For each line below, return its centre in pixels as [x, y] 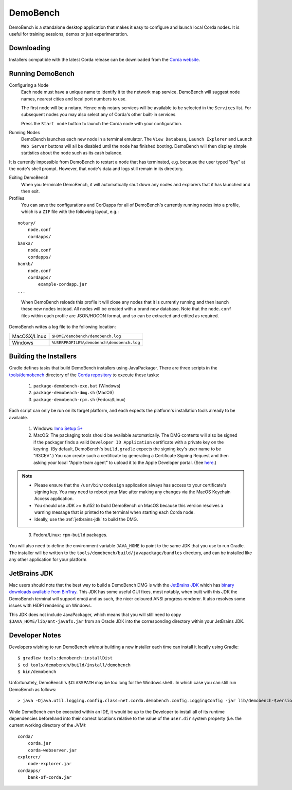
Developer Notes [35, 635]
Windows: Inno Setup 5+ [58, 428]
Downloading [30, 48]
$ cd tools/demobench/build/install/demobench [74, 665]
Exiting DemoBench [29, 177]
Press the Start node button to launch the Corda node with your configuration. [102, 123]
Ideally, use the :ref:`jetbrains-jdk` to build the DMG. [86, 519]
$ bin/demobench [37, 672]
